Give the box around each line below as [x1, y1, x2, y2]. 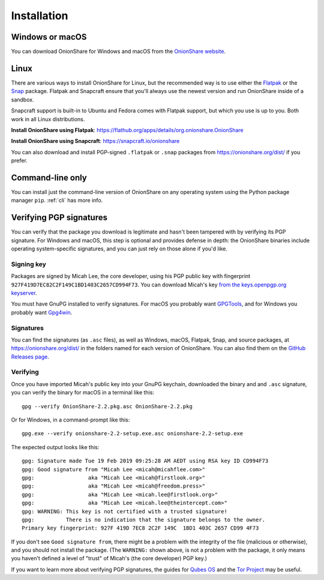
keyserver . [11, 289, 37, 297]
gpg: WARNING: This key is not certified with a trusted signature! [22, 508, 227, 515]
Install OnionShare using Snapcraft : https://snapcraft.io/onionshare [11, 137, 180, 145]
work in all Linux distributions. [11, 115, 85, 122]
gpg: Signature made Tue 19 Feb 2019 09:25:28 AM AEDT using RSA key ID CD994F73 [22, 458, 269, 465]
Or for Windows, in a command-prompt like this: [11, 416, 130, 423]
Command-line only [11, 172, 87, 183]
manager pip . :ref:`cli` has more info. [11, 197, 103, 204]
